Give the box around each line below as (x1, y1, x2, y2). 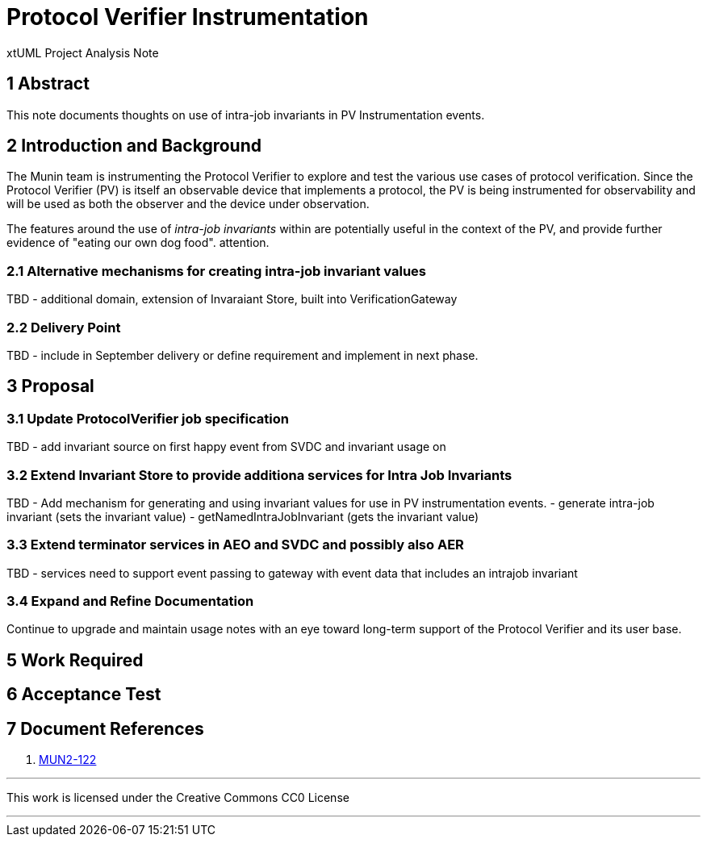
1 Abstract (6, 73, 90, 94)
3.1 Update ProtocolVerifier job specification (6, 410, 289, 427)
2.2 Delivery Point (6, 319, 121, 336)
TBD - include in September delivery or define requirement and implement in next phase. (6, 348, 479, 362)
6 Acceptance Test (6, 684, 161, 705)
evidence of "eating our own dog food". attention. (6, 236, 270, 250)
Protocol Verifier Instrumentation (6, 3, 369, 31)
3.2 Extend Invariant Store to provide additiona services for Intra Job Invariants (6, 466, 512, 483)
